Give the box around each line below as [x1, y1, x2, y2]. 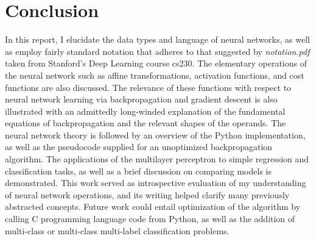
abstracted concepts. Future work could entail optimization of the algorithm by [5, 200, 301, 213]
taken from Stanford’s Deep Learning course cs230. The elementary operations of [5, 57, 307, 70]
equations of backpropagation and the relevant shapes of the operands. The [5, 117, 286, 129]
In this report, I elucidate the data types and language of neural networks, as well [5, 33, 310, 46]
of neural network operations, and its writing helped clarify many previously [5, 188, 290, 201]
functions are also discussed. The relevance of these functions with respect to [5, 81, 292, 93]
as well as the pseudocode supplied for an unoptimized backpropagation [5, 140, 273, 153]
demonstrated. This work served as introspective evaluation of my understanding [5, 176, 306, 189]
